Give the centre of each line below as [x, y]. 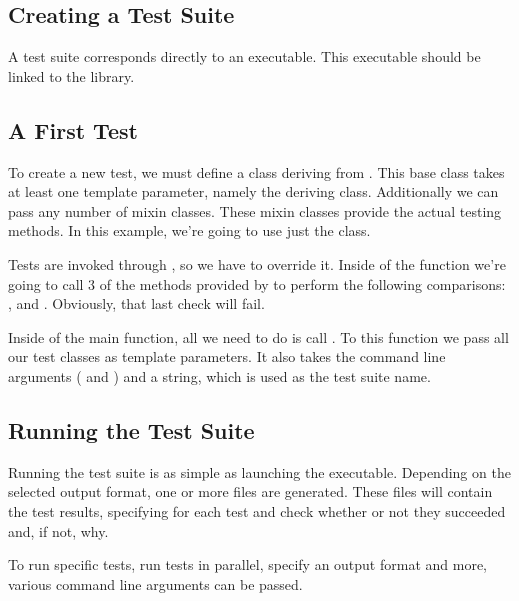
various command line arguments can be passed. [155, 583]
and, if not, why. [58, 530]
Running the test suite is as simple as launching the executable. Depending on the [259, 471]
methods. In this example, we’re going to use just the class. [189, 230]
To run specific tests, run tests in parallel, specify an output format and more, [248, 564]
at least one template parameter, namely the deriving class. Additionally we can [253, 191]
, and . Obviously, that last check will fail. [136, 303]
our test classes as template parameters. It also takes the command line [227, 356]
